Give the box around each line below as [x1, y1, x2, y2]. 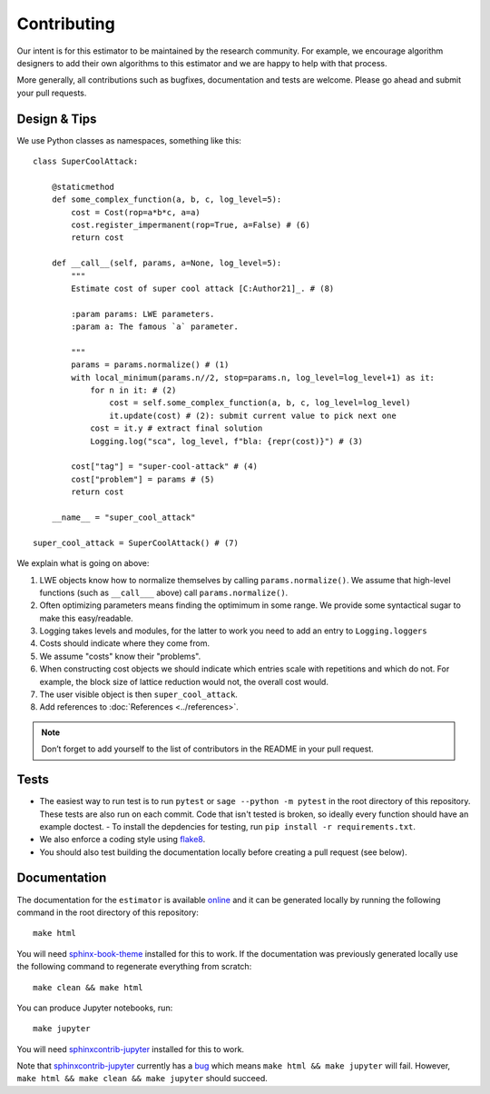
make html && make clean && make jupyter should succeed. [16, 1073, 268, 1084]
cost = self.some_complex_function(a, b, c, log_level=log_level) [109, 398, 411, 408]
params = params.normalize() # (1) [71, 360, 230, 370]
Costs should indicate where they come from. [39, 638, 211, 649]
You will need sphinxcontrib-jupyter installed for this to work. [16, 1043, 245, 1054]
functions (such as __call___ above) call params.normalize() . [39, 587, 289, 598]
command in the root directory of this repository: [16, 907, 200, 918]
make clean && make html [33, 982, 143, 992]
